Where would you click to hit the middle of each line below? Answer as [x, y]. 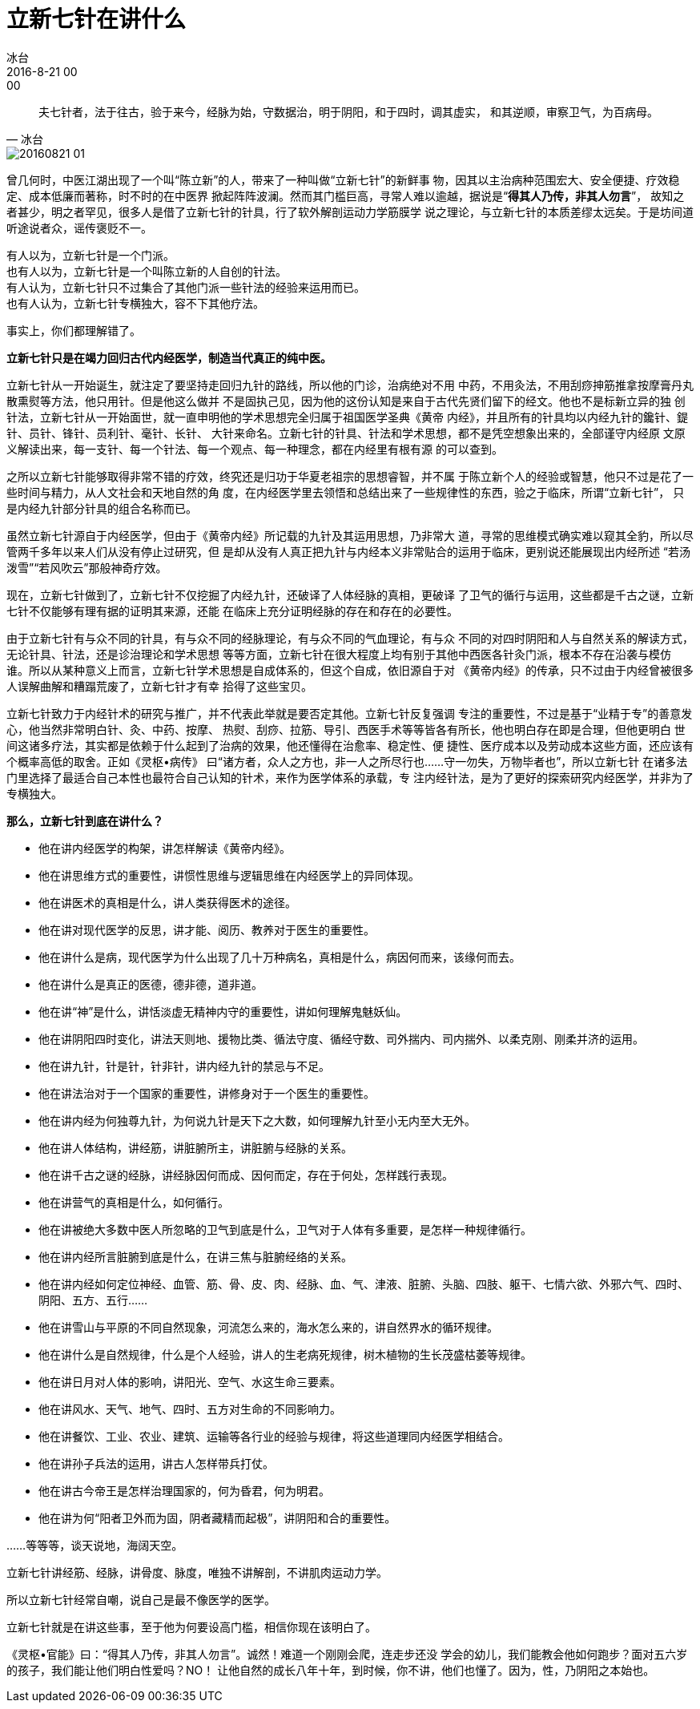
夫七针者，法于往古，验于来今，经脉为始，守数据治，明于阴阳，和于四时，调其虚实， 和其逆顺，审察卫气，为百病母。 [348, 111]
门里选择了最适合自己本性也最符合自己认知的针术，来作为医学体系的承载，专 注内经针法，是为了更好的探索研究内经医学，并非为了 [350, 777]
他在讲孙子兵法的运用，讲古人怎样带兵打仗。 [156, 1463]
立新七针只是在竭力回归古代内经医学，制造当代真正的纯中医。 [169, 357]
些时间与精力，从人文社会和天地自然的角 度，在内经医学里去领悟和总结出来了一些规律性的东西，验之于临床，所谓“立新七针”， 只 [346, 492]
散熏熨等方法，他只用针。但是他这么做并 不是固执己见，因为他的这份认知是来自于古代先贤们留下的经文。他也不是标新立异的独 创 [346, 401]
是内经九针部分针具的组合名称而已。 [102, 508]
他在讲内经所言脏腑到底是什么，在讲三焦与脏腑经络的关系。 [195, 1256]
